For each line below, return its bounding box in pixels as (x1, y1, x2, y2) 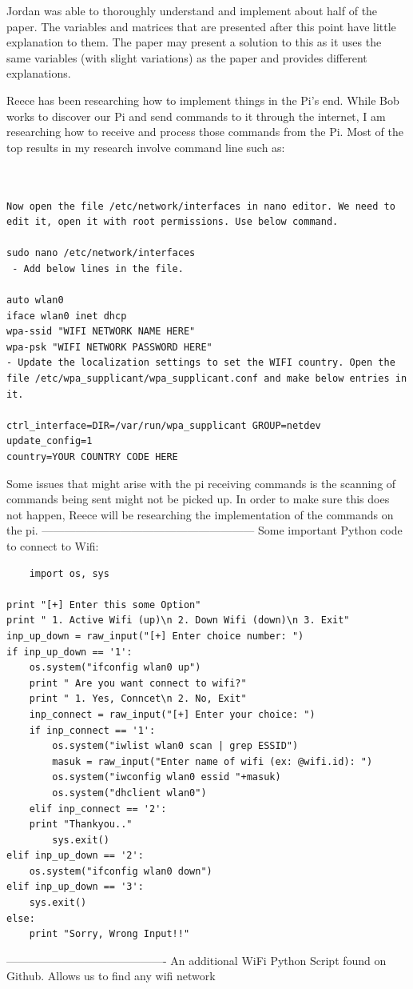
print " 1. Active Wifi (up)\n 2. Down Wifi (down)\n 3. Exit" (6, 615, 350, 627)
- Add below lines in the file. (12, 262, 184, 274)
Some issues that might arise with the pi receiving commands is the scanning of (6, 474, 396, 491)
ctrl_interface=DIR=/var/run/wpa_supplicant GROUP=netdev (6, 419, 321, 431)
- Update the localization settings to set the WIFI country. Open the (6, 357, 395, 369)
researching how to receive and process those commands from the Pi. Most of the (6, 123, 404, 140)
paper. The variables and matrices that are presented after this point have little (6, 18, 396, 34)
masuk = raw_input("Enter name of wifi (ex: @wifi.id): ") (52, 755, 373, 767)
